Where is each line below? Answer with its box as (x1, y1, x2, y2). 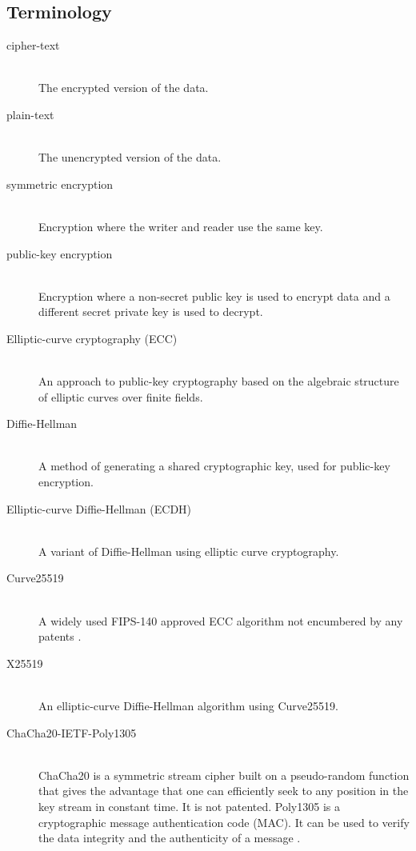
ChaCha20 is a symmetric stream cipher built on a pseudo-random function (38, 766, 410, 783)
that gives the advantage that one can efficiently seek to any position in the (38, 782, 409, 799)
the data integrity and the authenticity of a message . (38, 829, 301, 846)
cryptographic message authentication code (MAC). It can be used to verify (38, 813, 410, 830)
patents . (38, 628, 82, 645)
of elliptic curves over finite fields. (38, 388, 203, 405)
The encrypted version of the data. (38, 79, 209, 96)
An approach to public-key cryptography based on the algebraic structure (38, 373, 399, 390)
